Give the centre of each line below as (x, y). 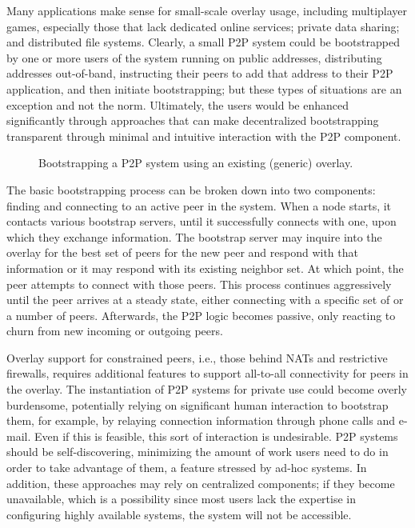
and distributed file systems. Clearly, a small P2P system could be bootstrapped (203, 42)
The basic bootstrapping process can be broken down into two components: (191, 189)
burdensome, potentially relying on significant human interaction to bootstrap (198, 404)
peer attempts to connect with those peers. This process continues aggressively (199, 284)
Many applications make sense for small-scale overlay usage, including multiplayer (207, 10)
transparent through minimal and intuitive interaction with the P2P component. (204, 136)
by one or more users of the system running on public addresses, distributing (194, 57)
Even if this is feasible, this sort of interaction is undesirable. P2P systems (216, 436)
